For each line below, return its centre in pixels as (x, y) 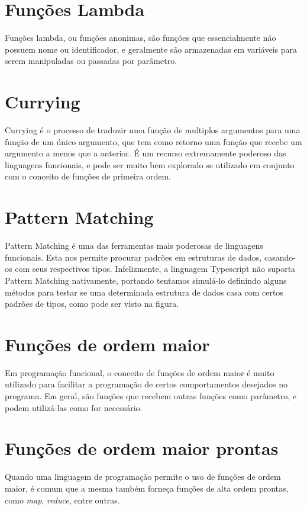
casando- (280, 257)
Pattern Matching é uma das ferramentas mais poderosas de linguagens (134, 246)
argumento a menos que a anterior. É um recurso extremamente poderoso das (146, 153)
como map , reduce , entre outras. (62, 500)
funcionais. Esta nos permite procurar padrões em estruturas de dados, (133, 257)
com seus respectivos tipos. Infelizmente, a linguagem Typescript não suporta (155, 269)
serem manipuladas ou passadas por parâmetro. (91, 61)
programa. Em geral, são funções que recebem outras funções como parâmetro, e (151, 396)
